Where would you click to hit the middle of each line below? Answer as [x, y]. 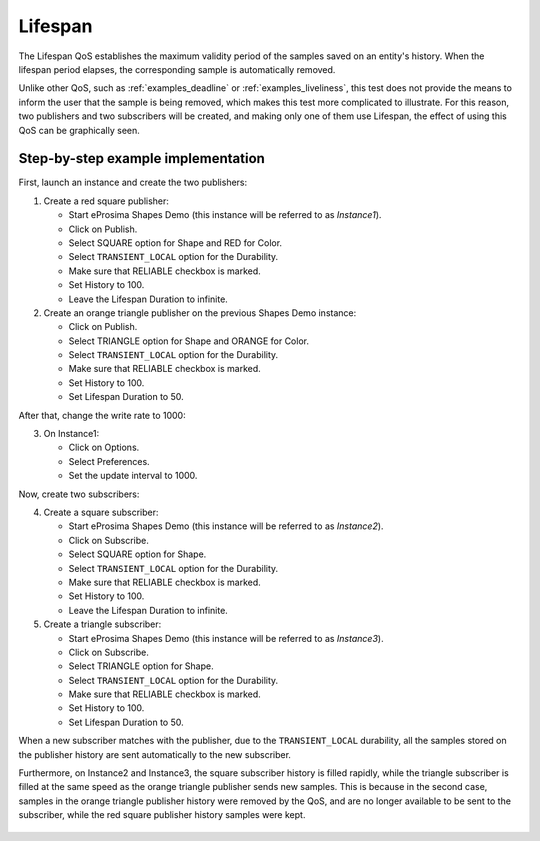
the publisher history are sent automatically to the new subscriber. [155, 754]
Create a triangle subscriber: [102, 624]
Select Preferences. [109, 461]
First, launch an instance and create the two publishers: [133, 182]
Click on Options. [104, 447]
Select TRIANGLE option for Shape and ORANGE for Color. [189, 341]
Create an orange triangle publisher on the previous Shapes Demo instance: [200, 312]
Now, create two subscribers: [79, 494]
